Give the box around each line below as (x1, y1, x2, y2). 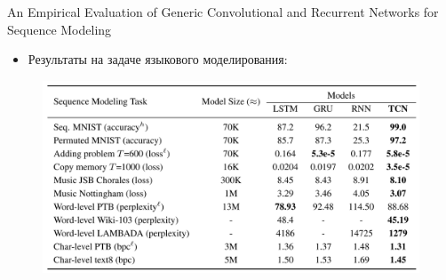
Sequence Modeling (7, 20, 112, 38)
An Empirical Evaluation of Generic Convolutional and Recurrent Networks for (7, 3, 439, 20)
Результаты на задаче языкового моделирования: (28, 50, 288, 68)
